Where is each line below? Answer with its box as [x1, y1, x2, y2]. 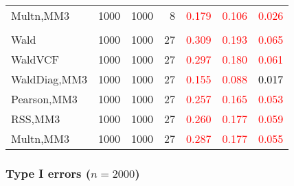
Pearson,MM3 [11, 91, 78, 107]
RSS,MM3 [11, 111, 60, 127]
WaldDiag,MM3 [11, 71, 87, 87]
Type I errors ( [5, 164, 91, 181]
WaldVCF [11, 51, 60, 67]
